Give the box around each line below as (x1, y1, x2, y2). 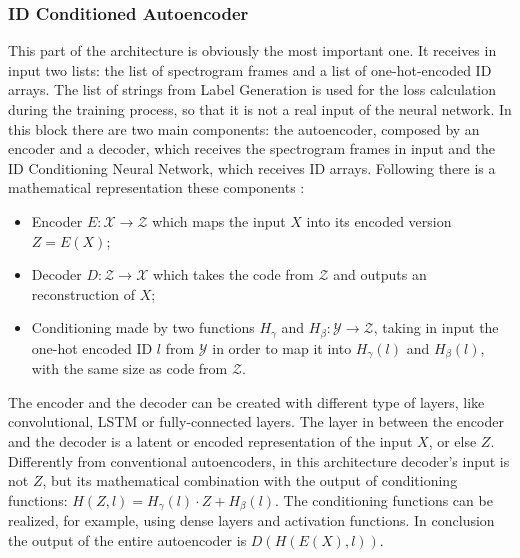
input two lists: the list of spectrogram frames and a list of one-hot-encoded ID (8, 59, 492, 80)
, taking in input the (373, 317, 499, 338)
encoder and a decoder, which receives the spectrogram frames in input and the (8, 138, 495, 159)
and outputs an (333, 264, 427, 285)
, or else (428, 431, 477, 452)
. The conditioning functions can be (275, 489, 493, 510)
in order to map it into (212, 337, 352, 358)
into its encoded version (306, 210, 452, 231)
